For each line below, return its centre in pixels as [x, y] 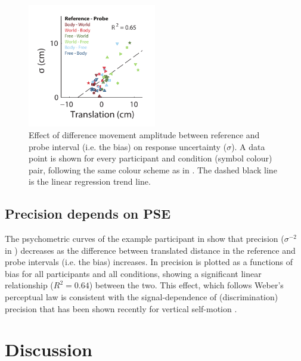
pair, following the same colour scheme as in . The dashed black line [153, 169]
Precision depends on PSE [88, 214]
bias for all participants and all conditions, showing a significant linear [133, 273]
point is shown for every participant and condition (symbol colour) [150, 158]
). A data [248, 146]
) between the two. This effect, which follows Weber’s [186, 285]
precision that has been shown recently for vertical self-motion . [121, 308]
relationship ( [29, 285]
